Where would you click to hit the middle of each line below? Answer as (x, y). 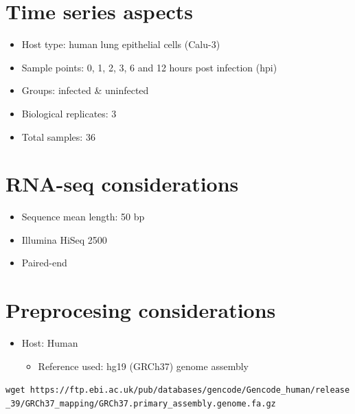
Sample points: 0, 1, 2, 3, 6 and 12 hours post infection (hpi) (149, 67)
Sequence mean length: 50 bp (83, 217)
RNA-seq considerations (122, 184)
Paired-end (44, 263)
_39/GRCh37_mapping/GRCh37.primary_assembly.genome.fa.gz (141, 403)
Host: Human (50, 343)
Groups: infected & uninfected (85, 90)
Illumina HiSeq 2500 (64, 239)
